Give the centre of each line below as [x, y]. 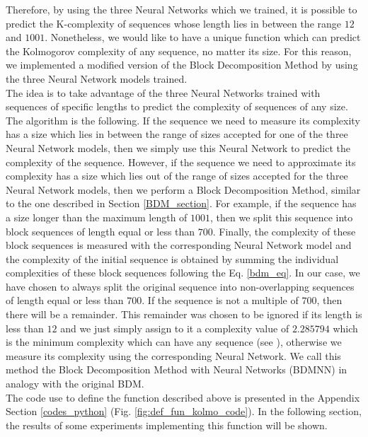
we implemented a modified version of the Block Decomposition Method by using [182, 65]
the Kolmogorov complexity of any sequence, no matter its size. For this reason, [179, 51]
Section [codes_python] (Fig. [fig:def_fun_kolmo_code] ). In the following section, [184, 411]
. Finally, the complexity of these [284, 231]
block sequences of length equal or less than [100, 231]
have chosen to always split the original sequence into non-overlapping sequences [180, 286]
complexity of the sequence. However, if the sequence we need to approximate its [181, 162]
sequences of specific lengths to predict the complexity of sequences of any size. [177, 106]
